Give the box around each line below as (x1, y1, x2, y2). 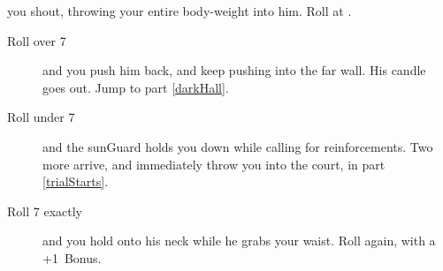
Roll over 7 (7, 31, 66, 49)
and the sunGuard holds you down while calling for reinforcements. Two (42, 137, 433, 155)
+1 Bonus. (42, 248, 102, 267)
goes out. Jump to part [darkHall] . (42, 78, 229, 96)
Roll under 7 (7, 108, 75, 126)
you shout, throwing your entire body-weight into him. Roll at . (7, 2, 352, 19)
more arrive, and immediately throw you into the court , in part (42, 154, 386, 173)
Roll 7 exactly (7, 201, 82, 220)
